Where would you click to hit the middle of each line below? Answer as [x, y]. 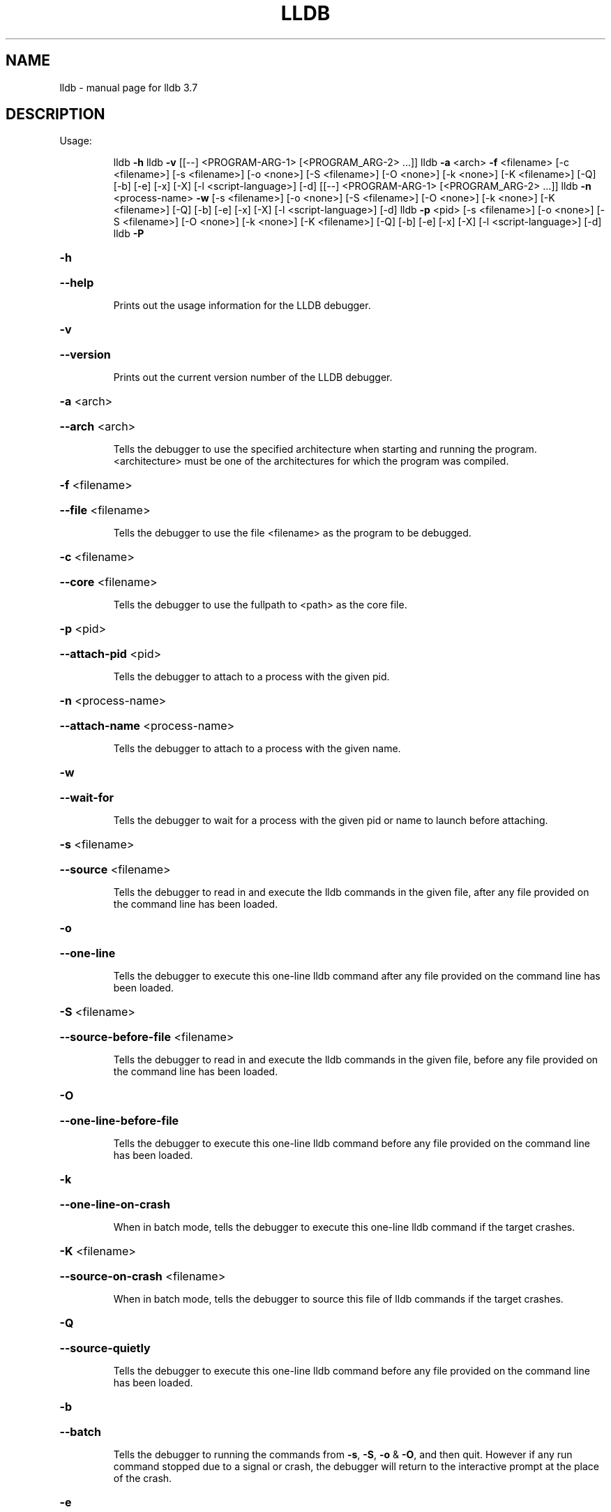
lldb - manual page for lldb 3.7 [129, 87]
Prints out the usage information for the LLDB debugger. [242, 306]
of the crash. [143, 1479]
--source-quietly [105, 1348]
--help [77, 283]
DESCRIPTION [55, 114]
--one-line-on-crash [115, 1205]
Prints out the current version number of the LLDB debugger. [253, 377]
